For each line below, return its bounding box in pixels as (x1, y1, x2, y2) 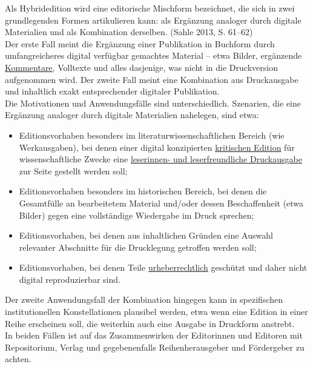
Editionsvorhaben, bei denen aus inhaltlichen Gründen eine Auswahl (19, 229, 273, 242)
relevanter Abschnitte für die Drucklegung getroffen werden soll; (19, 240, 257, 253)
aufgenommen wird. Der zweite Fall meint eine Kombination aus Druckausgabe (5, 73, 298, 85)
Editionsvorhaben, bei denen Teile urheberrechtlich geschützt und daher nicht (19, 261, 308, 274)
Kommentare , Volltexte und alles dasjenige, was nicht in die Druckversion (5, 61, 278, 73)
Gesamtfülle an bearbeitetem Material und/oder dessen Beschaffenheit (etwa (19, 196, 304, 209)
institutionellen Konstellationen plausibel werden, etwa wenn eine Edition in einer (5, 305, 308, 318)
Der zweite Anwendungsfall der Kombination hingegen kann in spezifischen (5, 293, 283, 306)
